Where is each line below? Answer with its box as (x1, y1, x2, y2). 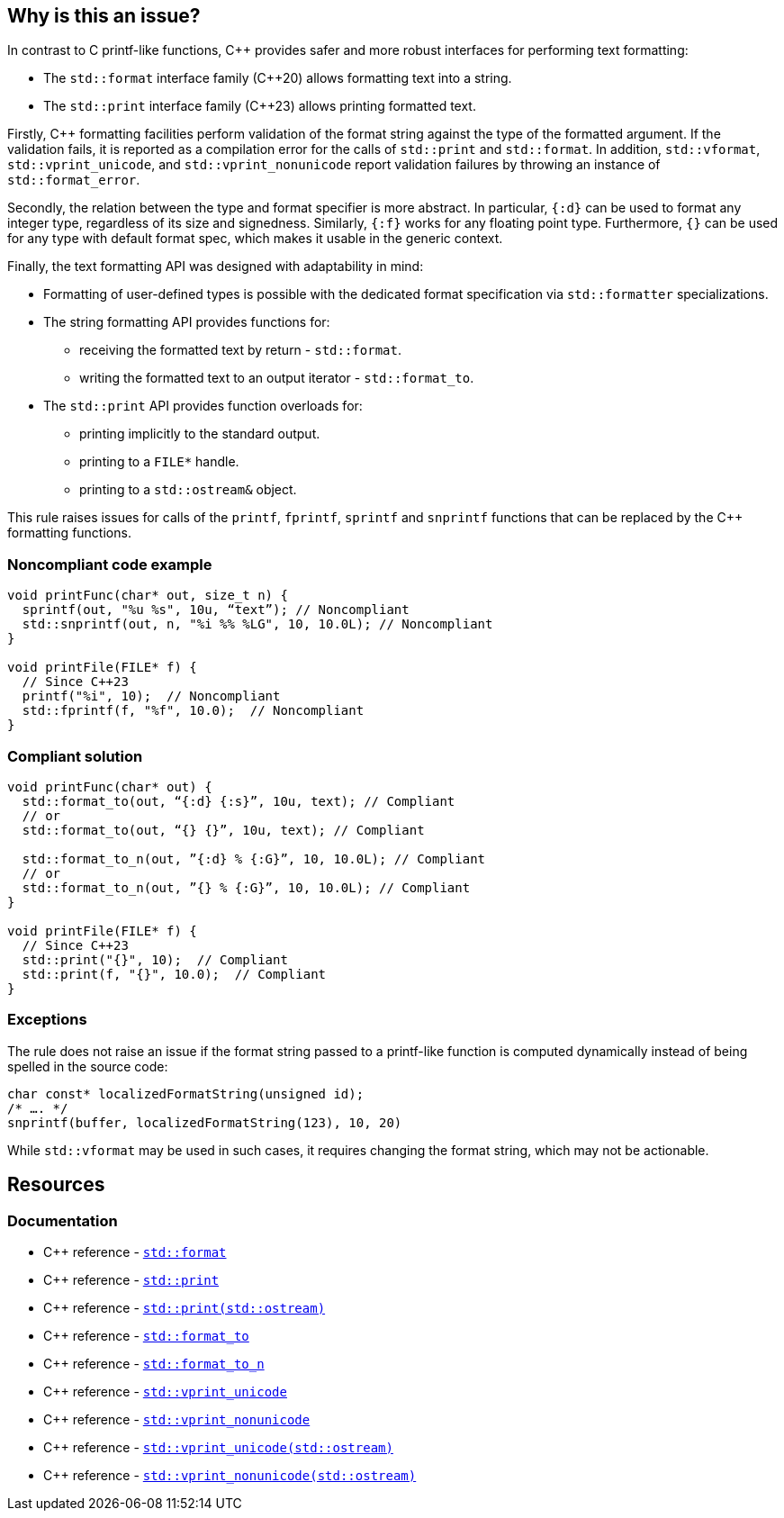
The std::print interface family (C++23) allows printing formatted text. (43, 98, 476, 114)
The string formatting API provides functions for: (43, 314, 330, 330)
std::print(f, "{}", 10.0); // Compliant (22, 966, 327, 981)
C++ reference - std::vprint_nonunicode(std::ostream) (43, 1467, 417, 1483)
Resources (7, 1173, 105, 1197)
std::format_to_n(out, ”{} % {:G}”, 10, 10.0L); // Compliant (22, 880, 471, 895)
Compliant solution (7, 746, 143, 765)
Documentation (7, 1211, 118, 1230)
